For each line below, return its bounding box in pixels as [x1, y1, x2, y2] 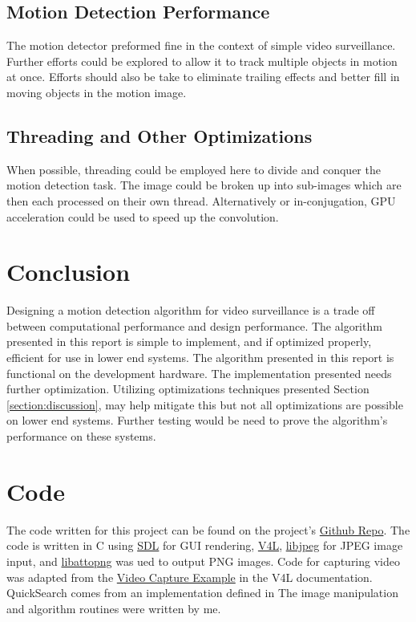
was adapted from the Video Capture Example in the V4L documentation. [6, 568, 373, 585]
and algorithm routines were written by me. [6, 600, 221, 616]
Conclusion [6, 255, 131, 288]
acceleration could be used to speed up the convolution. [6, 208, 279, 225]
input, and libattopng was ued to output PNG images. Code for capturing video [6, 552, 400, 569]
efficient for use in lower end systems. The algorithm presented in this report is [6, 349, 394, 366]
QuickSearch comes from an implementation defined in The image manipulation [6, 584, 398, 601]
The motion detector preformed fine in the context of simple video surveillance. [6, 37, 396, 54]
